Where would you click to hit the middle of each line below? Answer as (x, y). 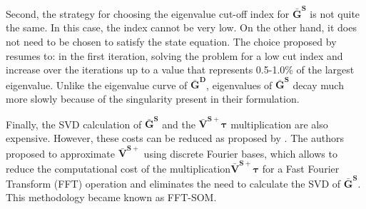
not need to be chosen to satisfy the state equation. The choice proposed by (171, 41)
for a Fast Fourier (301, 168)
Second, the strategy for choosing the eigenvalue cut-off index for (148, 13)
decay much (318, 85)
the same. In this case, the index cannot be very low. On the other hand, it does (181, 27)
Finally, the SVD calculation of (74, 124)
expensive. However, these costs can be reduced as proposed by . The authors (175, 137)
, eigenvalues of (239, 85)
